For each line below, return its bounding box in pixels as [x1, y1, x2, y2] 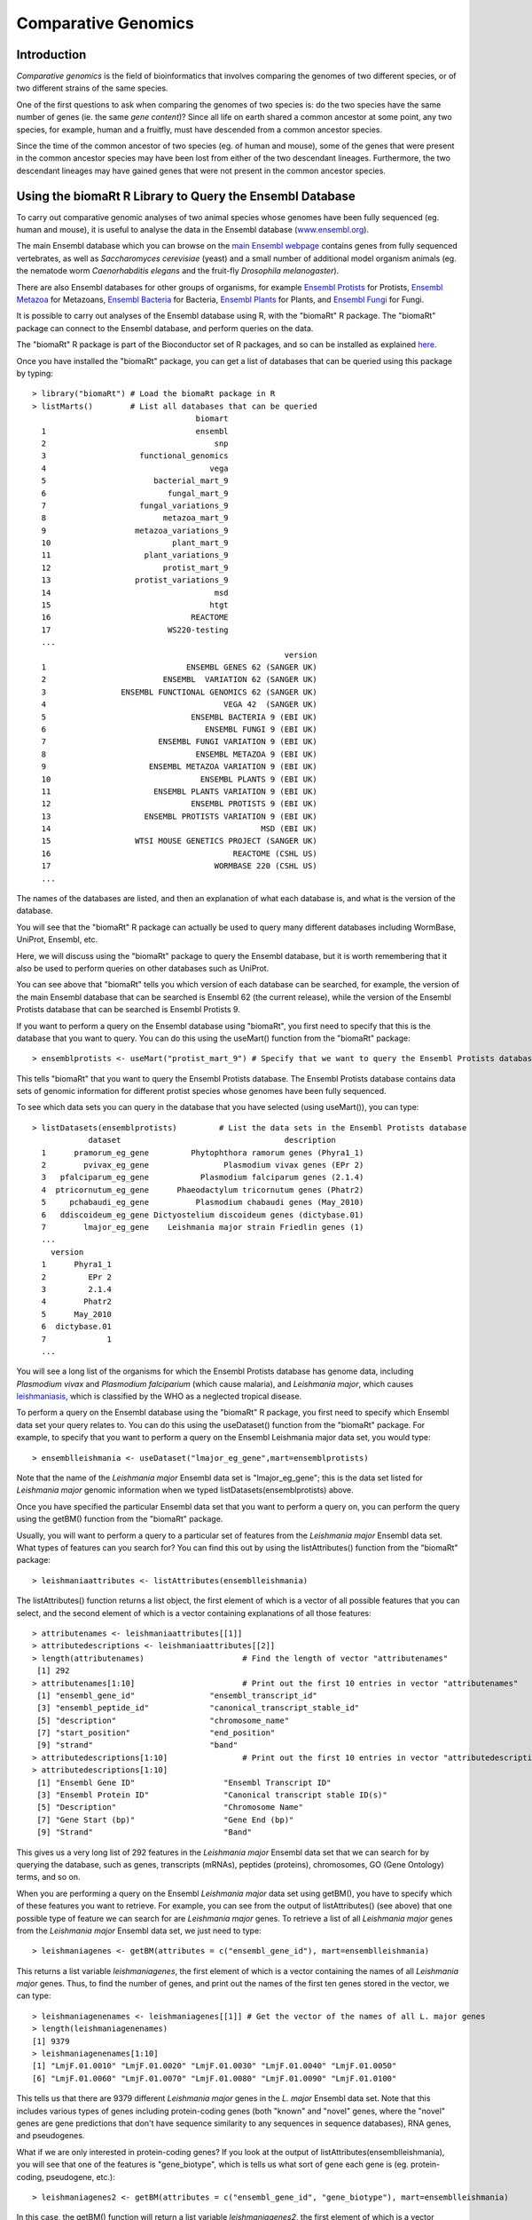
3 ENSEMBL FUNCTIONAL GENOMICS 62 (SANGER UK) [41, 686, 318, 697]
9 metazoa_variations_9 [41, 525, 230, 535]
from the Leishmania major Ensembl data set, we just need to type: [16, 1925, 262, 1936]
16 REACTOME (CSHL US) [41, 848, 318, 859]
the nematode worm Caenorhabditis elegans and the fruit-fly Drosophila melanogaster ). [16, 266, 340, 276]
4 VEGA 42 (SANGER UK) [41, 700, 318, 710]
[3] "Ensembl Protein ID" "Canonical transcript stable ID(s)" [36, 1790, 387, 1800]
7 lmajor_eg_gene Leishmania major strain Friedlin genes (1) [41, 1222, 364, 1232]
